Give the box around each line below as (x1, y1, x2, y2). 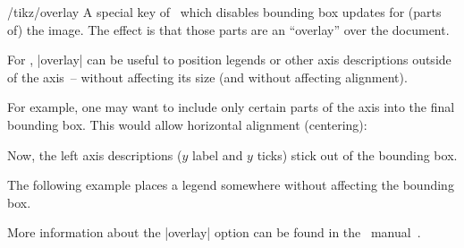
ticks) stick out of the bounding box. (257, 145, 458, 164)
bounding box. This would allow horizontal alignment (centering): (7, 115, 367, 133)
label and (192, 145, 243, 164)
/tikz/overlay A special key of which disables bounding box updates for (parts (7, 3, 442, 21)
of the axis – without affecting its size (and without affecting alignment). (7, 67, 408, 86)
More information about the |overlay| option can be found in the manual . (7, 223, 421, 242)
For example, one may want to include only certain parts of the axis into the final (7, 98, 455, 116)
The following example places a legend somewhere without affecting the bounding (7, 175, 454, 194)
